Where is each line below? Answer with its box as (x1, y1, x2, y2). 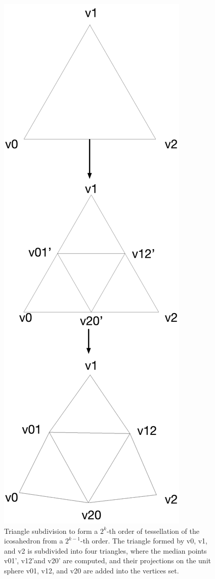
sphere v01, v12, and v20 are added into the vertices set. (4, 565, 179, 575)
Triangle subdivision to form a (4, 525, 98, 536)
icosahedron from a (4, 535, 63, 546)
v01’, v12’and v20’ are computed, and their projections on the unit (4, 555, 211, 566)
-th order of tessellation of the (106, 525, 199, 536)
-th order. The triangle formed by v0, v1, (80, 535, 207, 546)
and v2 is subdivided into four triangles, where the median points (4, 545, 207, 556)
